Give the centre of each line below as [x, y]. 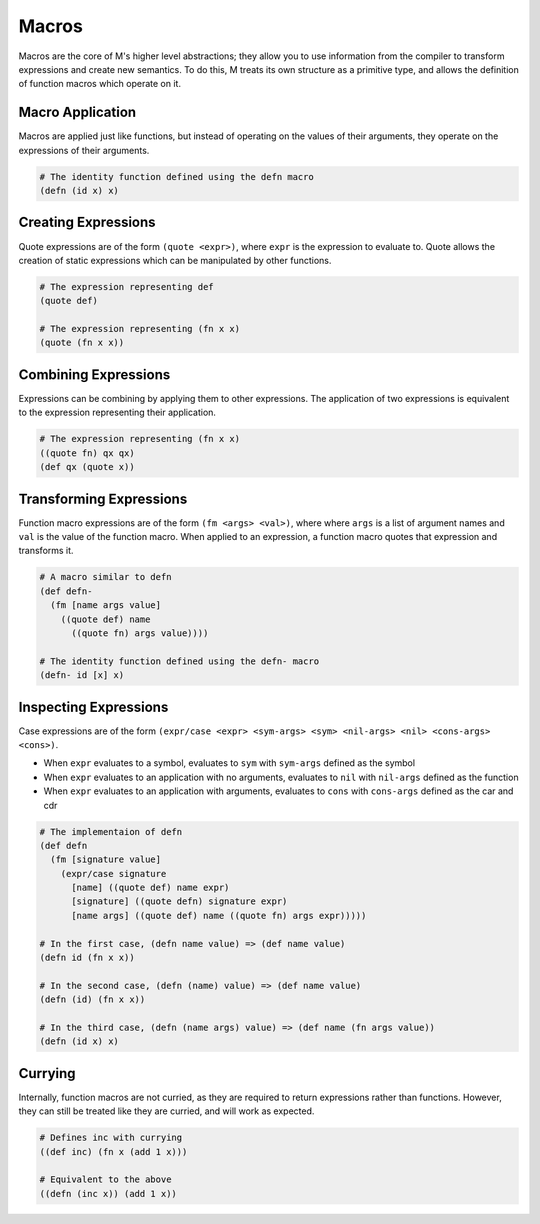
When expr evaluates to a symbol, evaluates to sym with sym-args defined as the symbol [229, 763]
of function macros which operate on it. [100, 84]
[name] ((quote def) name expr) [150, 888]
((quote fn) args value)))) [140, 633]
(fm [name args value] [106, 605]
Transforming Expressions [103, 498]
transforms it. [46, 551]
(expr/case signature [113, 873]
